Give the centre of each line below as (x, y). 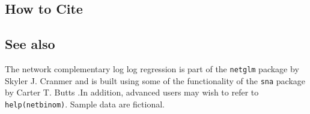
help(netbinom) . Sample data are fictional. (85, 104)
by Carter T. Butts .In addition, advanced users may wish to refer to (132, 92)
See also (30, 44)
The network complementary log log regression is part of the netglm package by (152, 68)
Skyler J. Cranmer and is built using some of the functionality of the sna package (155, 80)
